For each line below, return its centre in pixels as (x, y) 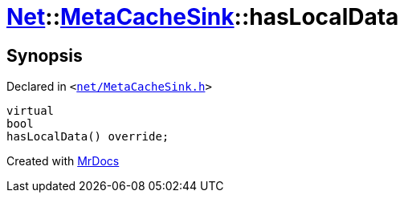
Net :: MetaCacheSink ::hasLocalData (203, 17)
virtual (31, 111)
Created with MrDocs (63, 161)
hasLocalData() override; (88, 137)
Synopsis (45, 55)
